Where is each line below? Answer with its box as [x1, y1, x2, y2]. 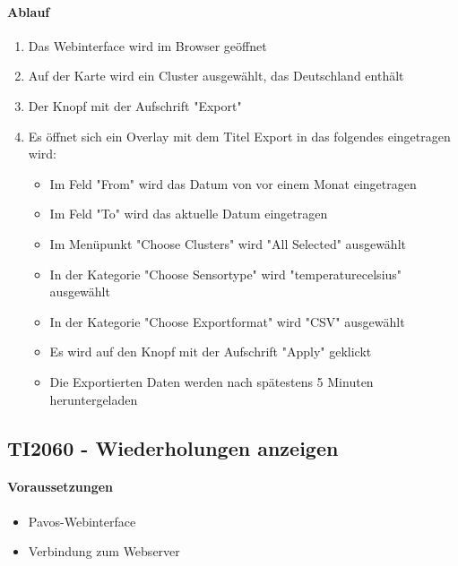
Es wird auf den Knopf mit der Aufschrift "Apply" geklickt [49, 342, 372, 361]
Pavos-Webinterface [28, 511, 136, 530]
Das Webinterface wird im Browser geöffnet [28, 36, 267, 55]
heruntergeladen [49, 390, 138, 408]
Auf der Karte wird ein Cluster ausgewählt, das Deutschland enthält [28, 66, 404, 85]
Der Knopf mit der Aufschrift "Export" [28, 96, 242, 115]
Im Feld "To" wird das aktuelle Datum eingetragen [49, 204, 328, 223]
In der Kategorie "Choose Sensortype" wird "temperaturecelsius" [49, 264, 402, 283]
